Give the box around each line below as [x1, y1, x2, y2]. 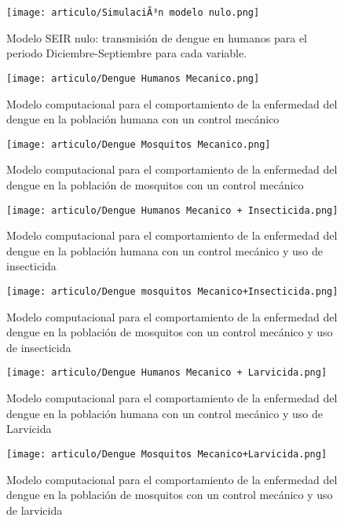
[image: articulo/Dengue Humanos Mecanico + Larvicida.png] [6, 367, 328, 379]
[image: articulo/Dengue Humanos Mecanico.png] [6, 72, 260, 84]
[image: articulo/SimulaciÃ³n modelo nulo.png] [6, 7, 260, 18]
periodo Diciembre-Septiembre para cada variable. [6, 45, 247, 61]
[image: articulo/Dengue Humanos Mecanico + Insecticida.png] [6, 204, 339, 216]
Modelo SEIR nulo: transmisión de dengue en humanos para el [6, 29, 307, 46]
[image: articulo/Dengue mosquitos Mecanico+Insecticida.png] [6, 285, 339, 297]
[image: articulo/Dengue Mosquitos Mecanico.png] [6, 138, 271, 150]
